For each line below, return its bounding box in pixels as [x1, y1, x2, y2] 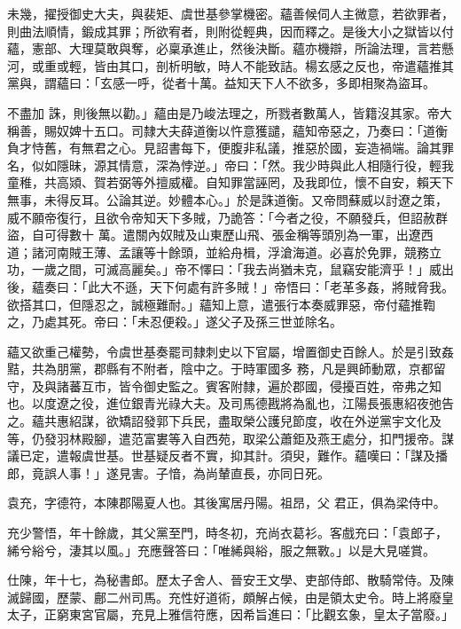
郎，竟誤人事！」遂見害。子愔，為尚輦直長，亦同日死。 [7, 463, 330, 482]
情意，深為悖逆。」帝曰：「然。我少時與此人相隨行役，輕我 [118, 155, 454, 174]
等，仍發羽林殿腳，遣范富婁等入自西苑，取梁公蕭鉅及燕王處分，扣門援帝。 [7, 429, 441, 447]
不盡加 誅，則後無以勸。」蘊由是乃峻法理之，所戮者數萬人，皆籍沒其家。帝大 [7, 103, 452, 122]
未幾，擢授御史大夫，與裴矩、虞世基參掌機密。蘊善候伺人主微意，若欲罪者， [7, 4, 454, 22]
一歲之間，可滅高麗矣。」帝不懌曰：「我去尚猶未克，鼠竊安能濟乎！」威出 [31, 260, 454, 279]
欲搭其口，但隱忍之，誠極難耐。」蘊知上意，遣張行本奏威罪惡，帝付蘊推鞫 [7, 295, 435, 313]
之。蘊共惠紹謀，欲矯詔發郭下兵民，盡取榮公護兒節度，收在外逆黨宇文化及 [7, 412, 441, 430]
